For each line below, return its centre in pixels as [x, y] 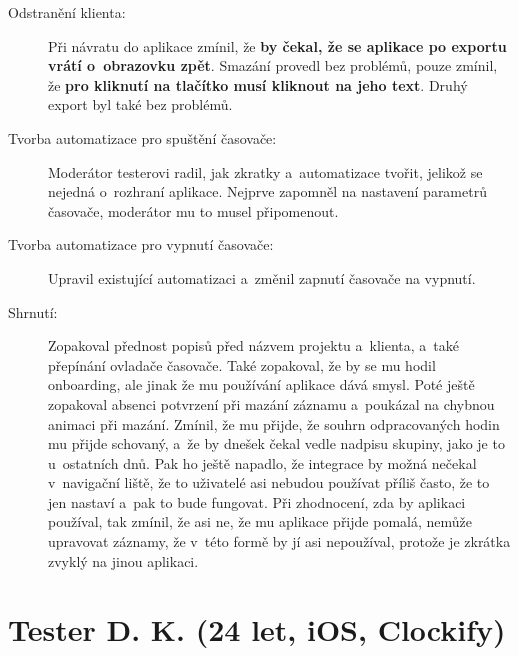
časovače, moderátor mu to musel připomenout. [193, 210]
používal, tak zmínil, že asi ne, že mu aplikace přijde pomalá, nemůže [260, 521]
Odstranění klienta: [67, 12]
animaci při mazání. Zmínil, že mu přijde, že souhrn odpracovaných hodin [274, 423]
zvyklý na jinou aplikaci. [123, 560]
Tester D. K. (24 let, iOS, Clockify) [257, 629]
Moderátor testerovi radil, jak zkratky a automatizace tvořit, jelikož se [265, 171]
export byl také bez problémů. [140, 104]
